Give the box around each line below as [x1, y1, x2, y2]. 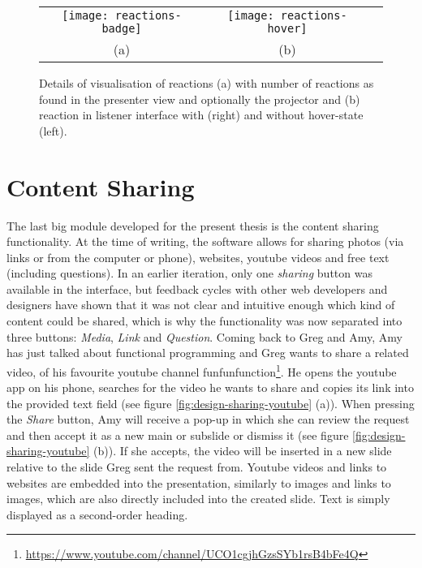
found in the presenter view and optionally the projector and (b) [39, 90, 360, 107]
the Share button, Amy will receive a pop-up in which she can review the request [6, 411, 410, 428]
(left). [39, 122, 67, 139]
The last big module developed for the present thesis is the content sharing [6, 217, 379, 234]
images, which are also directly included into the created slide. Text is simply [6, 490, 390, 507]
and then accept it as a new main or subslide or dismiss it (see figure [6, 426, 349, 443]
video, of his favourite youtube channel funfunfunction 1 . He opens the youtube [6, 360, 397, 380]
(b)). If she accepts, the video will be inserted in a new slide [93, 442, 392, 459]
